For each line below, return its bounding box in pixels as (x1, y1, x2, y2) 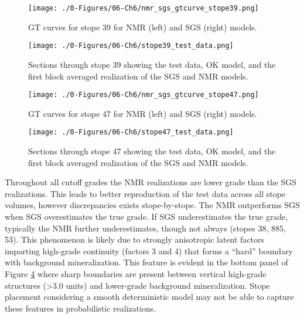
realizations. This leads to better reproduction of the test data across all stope (5, 187, 286, 199)
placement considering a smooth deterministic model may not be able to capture (5, 291, 294, 303)
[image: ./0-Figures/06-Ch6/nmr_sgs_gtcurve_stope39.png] (28, 4, 259, 12)
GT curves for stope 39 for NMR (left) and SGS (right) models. (28, 20, 257, 33)
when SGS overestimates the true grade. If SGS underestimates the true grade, (5, 210, 288, 222)
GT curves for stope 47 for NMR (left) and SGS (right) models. (28, 107, 257, 119)
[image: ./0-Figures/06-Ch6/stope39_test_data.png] (28, 42, 234, 50)
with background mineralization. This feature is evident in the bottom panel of (5, 256, 288, 268)
